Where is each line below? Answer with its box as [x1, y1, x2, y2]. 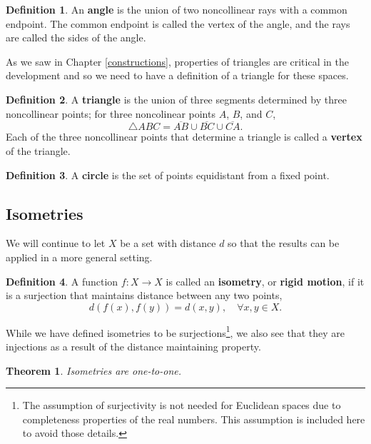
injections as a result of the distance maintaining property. [6, 338, 261, 353]
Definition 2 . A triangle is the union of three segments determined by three [6, 91, 347, 106]
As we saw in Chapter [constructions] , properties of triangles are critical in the [6, 54, 350, 69]
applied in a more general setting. [6, 249, 153, 264]
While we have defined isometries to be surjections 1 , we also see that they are [6, 323, 345, 340]
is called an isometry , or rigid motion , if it [166, 273, 365, 288]
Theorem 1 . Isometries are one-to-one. [6, 363, 182, 378]
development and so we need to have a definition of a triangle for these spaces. [6, 68, 349, 83]
